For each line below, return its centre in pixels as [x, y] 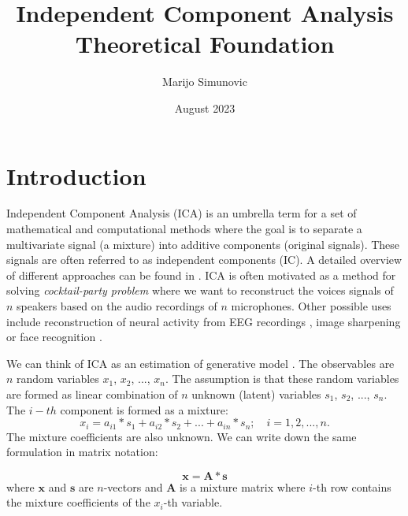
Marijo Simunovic [205, 82]
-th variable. [193, 502]
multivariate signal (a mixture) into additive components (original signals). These [203, 244]
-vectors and [133, 486]
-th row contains [352, 486]
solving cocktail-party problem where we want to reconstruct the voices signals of [200, 290]
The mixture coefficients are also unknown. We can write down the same [182, 436]
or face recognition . [54, 337]
